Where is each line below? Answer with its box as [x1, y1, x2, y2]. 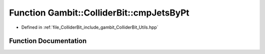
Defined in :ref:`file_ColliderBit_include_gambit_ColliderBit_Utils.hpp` [21, 24, 159, 30]
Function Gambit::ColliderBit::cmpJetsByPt [9, 7, 190, 18]
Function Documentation [9, 37, 87, 45]
